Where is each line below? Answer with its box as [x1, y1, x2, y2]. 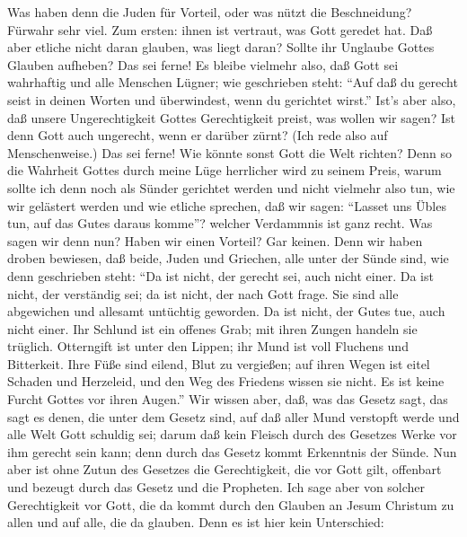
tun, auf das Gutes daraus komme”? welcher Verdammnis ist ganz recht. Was [7, 214, 433, 233]
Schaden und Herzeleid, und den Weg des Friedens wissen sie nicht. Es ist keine [7, 372, 445, 391]
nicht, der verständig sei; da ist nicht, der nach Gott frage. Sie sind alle [7, 284, 399, 303]
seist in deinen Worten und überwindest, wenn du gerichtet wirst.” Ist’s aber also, [7, 90, 456, 109]
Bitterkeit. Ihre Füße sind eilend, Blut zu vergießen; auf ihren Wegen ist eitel [7, 354, 430, 373]
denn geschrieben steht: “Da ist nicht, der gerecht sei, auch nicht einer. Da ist [7, 266, 434, 285]
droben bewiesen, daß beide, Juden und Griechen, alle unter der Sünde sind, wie [7, 249, 449, 268]
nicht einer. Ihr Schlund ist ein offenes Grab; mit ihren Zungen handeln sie [7, 319, 418, 338]
